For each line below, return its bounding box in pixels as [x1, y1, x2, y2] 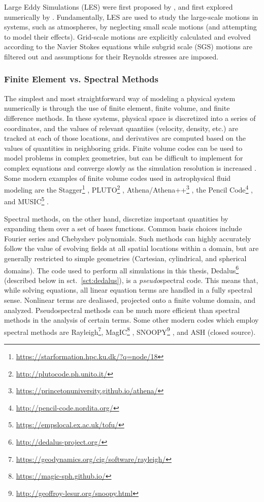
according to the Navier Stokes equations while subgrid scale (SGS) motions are [4, 41, 253, 52]
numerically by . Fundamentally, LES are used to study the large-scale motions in [4, 11, 258, 22]
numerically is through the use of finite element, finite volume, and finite [4, 103, 230, 113]
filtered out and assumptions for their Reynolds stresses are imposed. [4, 51, 219, 61]
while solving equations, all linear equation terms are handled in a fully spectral [4, 285, 252, 295]
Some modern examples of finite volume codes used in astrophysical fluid [4, 172, 231, 183]
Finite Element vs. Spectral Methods [4, 73, 158, 85]
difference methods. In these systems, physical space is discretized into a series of [4, 112, 256, 123]
